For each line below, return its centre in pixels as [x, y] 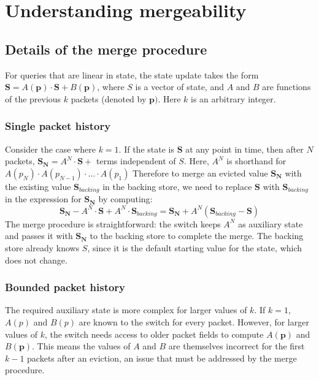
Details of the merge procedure [106, 49]
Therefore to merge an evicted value [200, 173]
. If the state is [146, 149]
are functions [286, 87]
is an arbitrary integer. [233, 98]
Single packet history [58, 126]
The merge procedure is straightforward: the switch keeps [113, 223]
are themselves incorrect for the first [236, 346]
